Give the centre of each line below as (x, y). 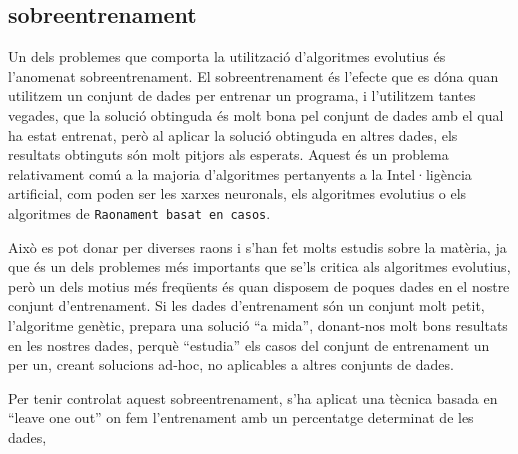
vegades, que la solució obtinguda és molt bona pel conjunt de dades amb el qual (256, 114)
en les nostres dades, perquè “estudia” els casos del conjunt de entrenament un (249, 344)
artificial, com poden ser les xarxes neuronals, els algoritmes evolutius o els (237, 193)
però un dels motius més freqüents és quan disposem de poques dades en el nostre (259, 285)
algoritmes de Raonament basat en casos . (139, 212)
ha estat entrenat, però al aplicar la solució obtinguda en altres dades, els (233, 134)
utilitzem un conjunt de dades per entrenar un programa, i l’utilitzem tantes (242, 95)
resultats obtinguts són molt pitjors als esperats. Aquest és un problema (228, 154)
